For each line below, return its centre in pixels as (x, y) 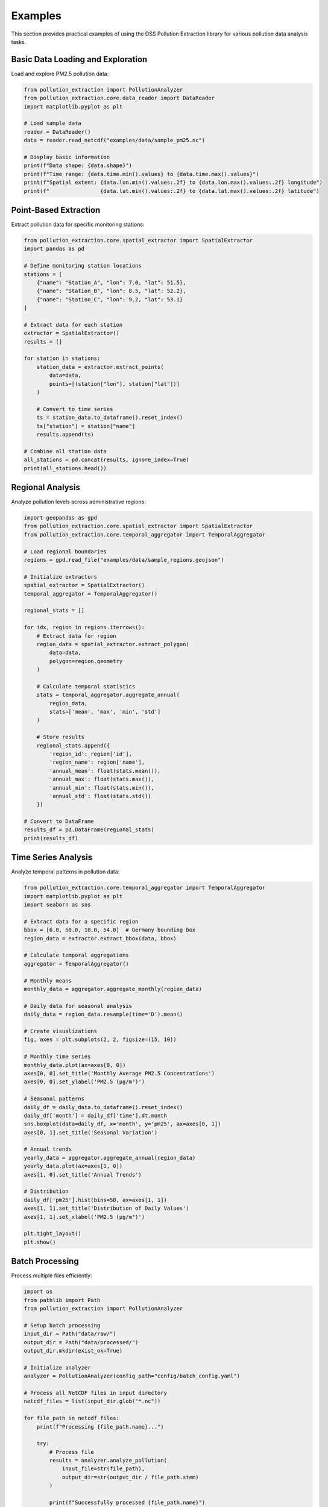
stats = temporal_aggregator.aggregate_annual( (108, 695)
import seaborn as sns (57, 905)
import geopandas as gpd (61, 518)
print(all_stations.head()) (65, 468)
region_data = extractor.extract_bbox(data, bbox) (100, 938)
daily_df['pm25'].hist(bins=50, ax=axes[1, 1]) (95, 1200)
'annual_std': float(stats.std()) (100, 796)
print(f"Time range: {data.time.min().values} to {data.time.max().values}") (141, 174)
